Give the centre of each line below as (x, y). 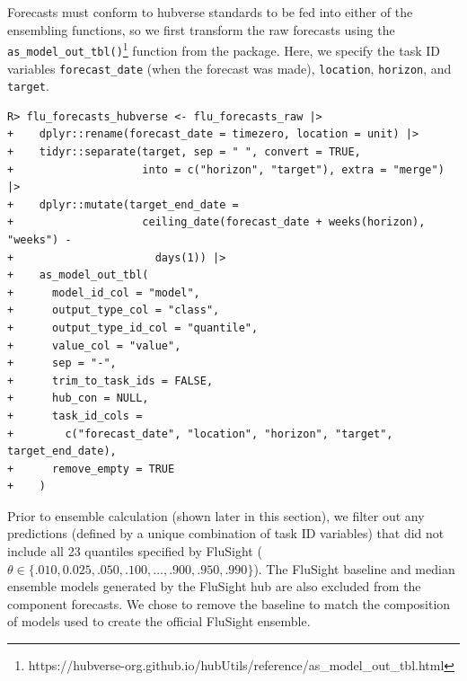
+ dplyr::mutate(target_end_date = (123, 204)
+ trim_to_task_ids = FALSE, (110, 380)
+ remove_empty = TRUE (91, 469)
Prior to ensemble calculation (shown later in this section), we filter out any (216, 515)
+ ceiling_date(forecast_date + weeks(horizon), (216, 222)
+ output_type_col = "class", (114, 310)
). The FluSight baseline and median (354, 568)
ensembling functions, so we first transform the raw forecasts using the (201, 29)
